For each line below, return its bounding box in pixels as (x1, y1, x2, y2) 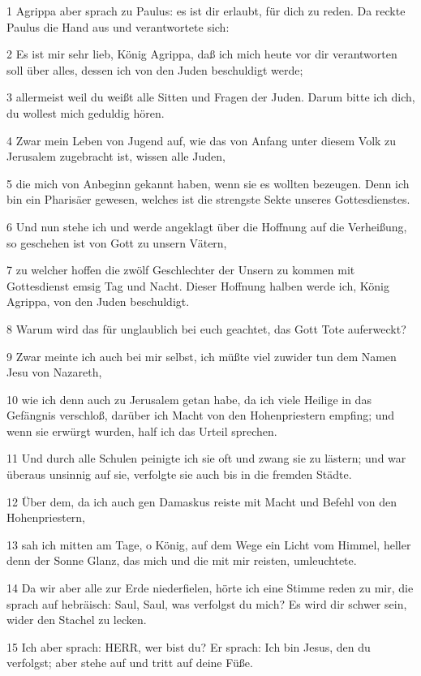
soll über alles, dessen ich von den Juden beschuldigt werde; (6, 61, 303, 78)
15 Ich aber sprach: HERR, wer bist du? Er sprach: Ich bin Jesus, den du (6, 638, 371, 655)
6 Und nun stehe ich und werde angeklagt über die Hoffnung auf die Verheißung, (6, 217, 407, 235)
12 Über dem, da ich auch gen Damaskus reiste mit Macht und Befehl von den (6, 493, 397, 510)
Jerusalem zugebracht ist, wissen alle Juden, (6, 148, 226, 165)
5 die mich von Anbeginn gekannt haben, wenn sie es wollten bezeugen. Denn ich (6, 174, 410, 192)
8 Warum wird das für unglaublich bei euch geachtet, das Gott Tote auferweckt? (6, 320, 406, 337)
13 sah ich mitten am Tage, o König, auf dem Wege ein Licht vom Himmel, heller (6, 536, 411, 553)
